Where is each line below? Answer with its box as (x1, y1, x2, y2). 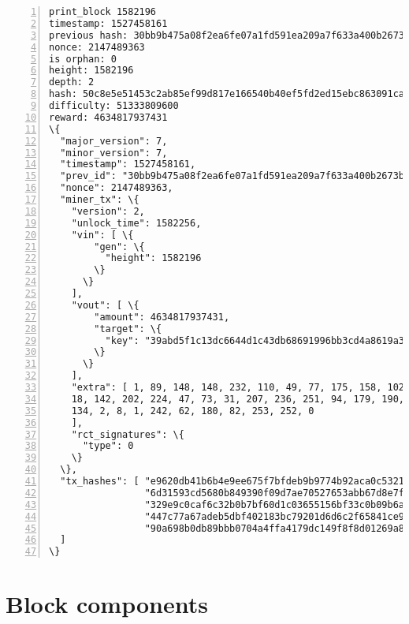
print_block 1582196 (49, 6, 157, 17)
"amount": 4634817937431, (94, 311, 230, 323)
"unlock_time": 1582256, (71, 217, 202, 229)
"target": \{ (94, 323, 162, 334)
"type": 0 (82, 440, 134, 452)
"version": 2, (71, 205, 145, 217)
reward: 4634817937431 (49, 111, 168, 123)
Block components (6, 588, 208, 620)
